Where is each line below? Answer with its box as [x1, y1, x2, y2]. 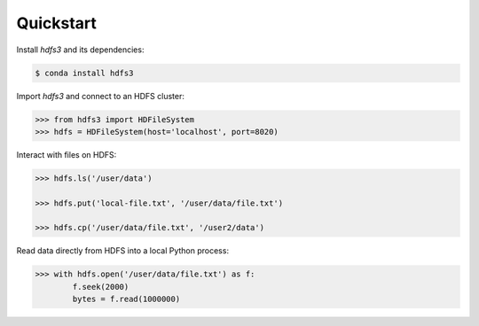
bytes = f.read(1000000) [72, 294, 181, 305]
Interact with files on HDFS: [16, 149, 117, 159]
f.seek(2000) [72, 282, 130, 291]
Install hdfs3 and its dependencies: [16, 44, 145, 55]
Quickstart [16, 13, 98, 33]
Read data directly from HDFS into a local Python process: [16, 245, 230, 256]
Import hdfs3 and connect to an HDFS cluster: [16, 90, 185, 101]
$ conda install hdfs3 [35, 67, 134, 78]
